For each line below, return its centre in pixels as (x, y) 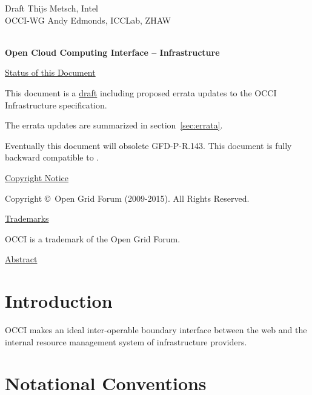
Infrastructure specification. (56, 105)
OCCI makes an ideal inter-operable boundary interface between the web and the (156, 330)
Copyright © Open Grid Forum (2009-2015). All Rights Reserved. (127, 198)
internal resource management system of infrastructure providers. (126, 341)
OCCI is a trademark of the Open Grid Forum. (93, 238)
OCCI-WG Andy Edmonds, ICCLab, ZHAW (88, 20)
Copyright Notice (37, 177)
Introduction (59, 301)
